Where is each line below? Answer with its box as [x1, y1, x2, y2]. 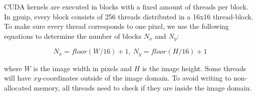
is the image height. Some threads [142, 63, 246, 73]
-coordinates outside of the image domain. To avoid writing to [41, 73, 231, 83]
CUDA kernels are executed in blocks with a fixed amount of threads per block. [4, 1, 248, 11]
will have [4, 73, 32, 83]
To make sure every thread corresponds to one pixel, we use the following [4, 21, 229, 31]
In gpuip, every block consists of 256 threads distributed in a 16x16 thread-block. [4, 11, 253, 21]
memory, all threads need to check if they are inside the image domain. [34, 82, 252, 93]
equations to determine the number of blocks [4, 30, 142, 41]
